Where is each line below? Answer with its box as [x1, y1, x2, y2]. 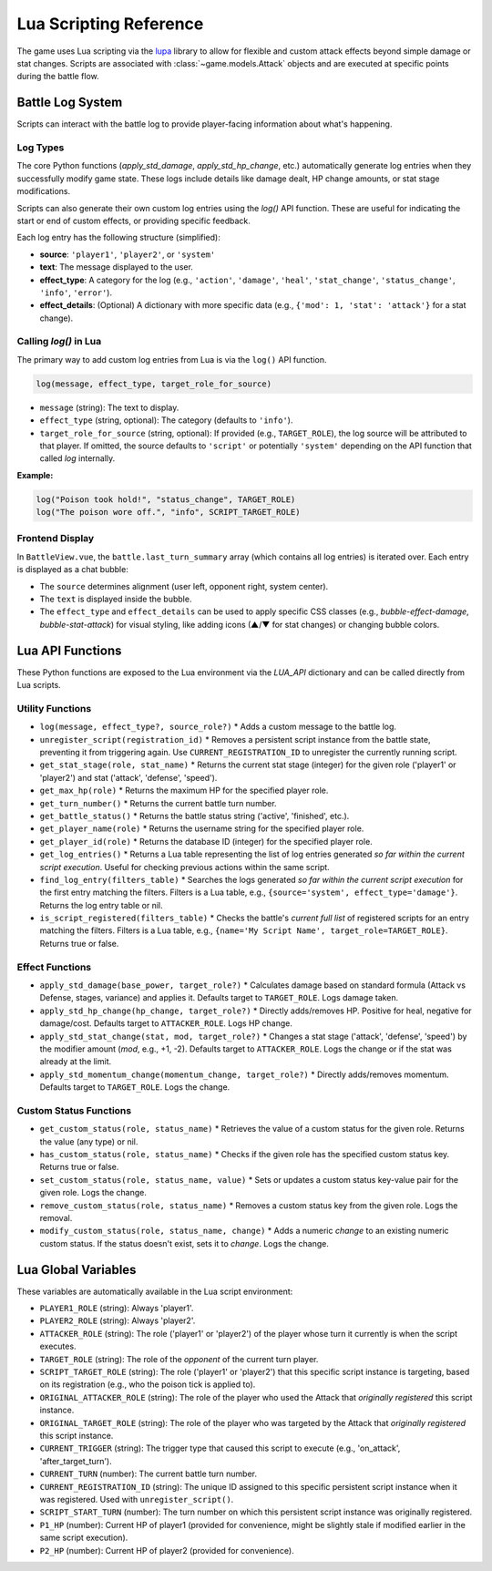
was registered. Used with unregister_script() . [39, 1494, 234, 1504]
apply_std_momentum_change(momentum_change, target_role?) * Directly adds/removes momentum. [39, 1069, 450, 1080]
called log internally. [39, 453, 116, 464]
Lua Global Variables [16, 1262, 137, 1278]
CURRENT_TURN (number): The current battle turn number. [39, 1468, 258, 1480]
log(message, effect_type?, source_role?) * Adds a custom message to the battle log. [39, 721, 396, 733]
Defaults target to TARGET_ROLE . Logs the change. [39, 1082, 231, 1093]
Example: [16, 469, 54, 480]
